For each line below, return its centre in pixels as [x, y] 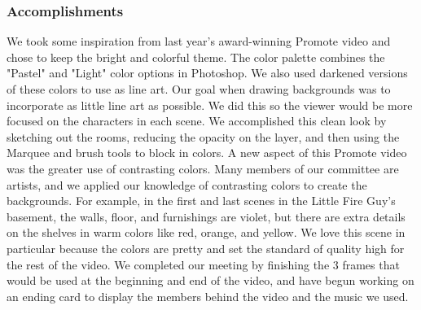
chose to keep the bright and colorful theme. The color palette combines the [196, 57]
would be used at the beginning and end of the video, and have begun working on [210, 280]
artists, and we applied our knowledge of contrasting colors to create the [187, 184]
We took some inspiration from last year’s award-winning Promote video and [199, 41]
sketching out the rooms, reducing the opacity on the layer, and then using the [203, 136]
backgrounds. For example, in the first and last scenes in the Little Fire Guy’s [201, 201]
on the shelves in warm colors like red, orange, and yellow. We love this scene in [206, 232]
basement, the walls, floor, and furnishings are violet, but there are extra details [206, 216]
